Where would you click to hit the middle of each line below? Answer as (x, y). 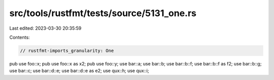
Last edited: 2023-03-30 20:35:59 (45, 28)
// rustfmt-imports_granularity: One (67, 51)
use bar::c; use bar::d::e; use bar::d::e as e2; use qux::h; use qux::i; (79, 71)
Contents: (20, 37)
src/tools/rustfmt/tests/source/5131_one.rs (103, 13)
